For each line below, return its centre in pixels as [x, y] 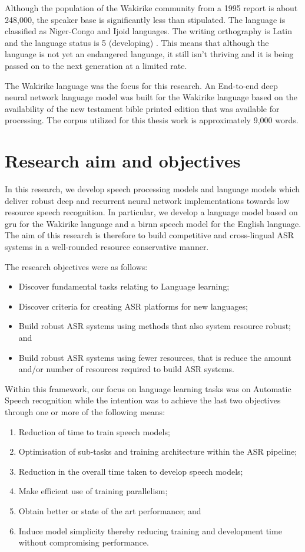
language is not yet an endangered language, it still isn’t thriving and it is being [149, 54]
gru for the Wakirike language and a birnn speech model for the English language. [153, 223]
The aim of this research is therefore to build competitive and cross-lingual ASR [150, 235]
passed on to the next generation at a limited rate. [96, 65]
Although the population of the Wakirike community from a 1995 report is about [151, 8]
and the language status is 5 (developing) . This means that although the [137, 42]
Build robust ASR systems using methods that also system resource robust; [155, 326]
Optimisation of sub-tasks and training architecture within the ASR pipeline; [158, 451]
